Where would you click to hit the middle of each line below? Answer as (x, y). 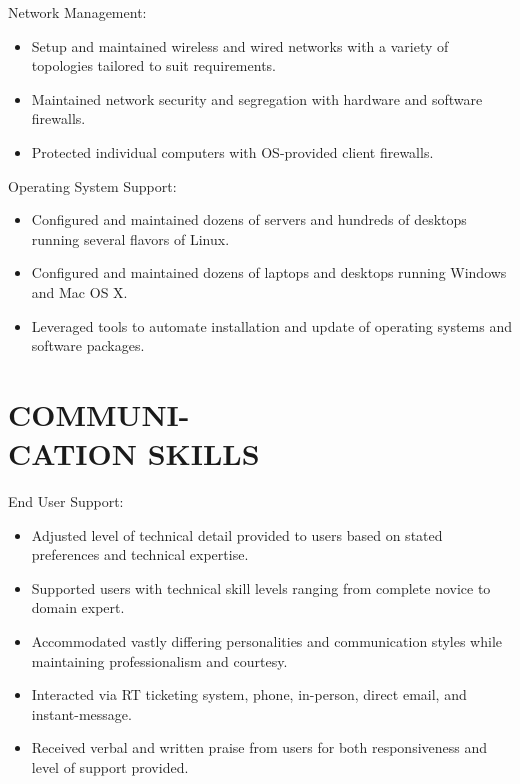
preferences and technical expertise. (140, 554)
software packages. (88, 345)
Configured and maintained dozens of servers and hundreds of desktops (249, 219)
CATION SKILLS (134, 453)
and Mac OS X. (79, 291)
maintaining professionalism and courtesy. (159, 660)
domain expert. (78, 607)
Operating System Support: (92, 185)
